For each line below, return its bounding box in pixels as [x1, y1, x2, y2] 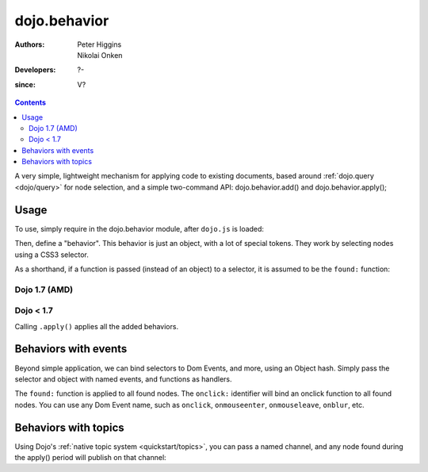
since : [14, 79, 36, 89]
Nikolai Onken [77, 50, 123, 59]
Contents [14, 98, 47, 107]
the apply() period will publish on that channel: [14, 453, 166, 462]
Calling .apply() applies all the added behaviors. [14, 321, 178, 331]
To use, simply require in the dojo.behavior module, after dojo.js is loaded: [14, 224, 265, 233]
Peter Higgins [77, 40, 122, 49]
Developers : [14, 65, 56, 75]
